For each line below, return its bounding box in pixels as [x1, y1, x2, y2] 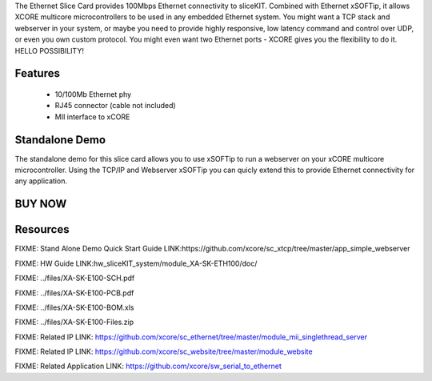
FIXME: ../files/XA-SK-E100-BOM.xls [14, 303, 134, 312]
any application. [14, 176, 68, 186]
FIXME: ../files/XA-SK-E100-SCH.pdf [14, 273, 135, 283]
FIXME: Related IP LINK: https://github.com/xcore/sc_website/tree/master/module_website [14, 347, 313, 356]
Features [14, 66, 60, 80]
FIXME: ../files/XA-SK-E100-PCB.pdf [14, 288, 134, 298]
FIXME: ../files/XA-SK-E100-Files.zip [14, 317, 134, 327]
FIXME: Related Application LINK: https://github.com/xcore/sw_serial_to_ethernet [14, 361, 282, 371]
